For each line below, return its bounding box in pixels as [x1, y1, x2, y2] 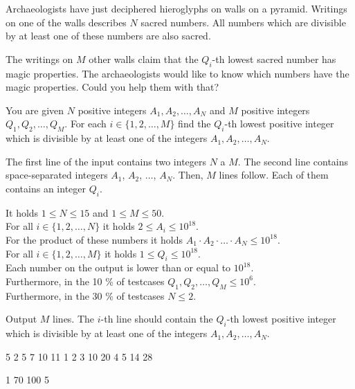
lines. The [53, 311, 95, 326]
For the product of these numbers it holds [6, 232, 183, 246]
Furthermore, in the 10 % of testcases [6, 273, 165, 288]
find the [178, 116, 211, 131]
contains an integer [6, 181, 87, 195]
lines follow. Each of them [219, 168, 329, 182]
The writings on [6, 51, 73, 66]
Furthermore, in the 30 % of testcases [6, 288, 165, 302]
